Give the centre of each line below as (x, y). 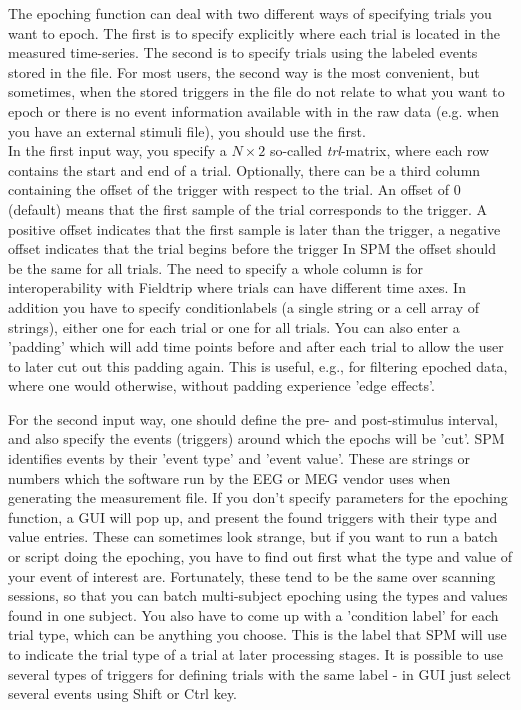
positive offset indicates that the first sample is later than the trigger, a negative (254, 228)
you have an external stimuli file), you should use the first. (187, 130)
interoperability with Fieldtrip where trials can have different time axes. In (237, 287)
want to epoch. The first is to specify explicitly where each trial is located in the (254, 32)
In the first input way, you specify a (117, 150)
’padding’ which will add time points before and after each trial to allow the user (256, 346)
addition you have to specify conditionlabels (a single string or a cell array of (244, 306)
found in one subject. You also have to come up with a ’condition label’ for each (253, 614)
